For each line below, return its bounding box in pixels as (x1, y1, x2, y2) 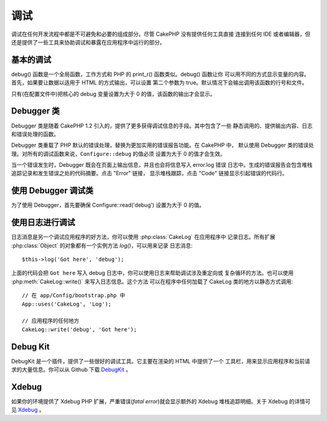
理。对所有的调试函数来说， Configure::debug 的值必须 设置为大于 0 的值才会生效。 (11, 150, 226, 157)
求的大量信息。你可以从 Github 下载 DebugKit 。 (11, 366, 131, 373)
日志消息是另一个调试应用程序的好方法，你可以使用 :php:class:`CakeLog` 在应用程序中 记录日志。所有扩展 (11, 234, 276, 241)
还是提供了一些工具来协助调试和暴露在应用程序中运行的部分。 (11, 38, 165, 45)
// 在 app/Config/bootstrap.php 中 (22, 292, 125, 299)
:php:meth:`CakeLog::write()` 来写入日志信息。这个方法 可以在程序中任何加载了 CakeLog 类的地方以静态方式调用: (11, 278, 293, 285)
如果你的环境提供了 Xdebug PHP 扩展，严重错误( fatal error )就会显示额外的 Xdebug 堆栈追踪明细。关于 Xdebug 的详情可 (11, 398, 311, 405)
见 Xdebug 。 (11, 406, 45, 414)
